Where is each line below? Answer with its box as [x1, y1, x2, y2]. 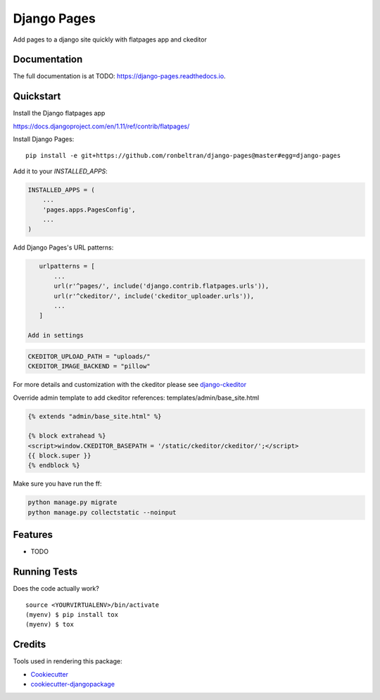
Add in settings [27, 331, 84, 340]
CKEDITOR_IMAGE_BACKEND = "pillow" [27, 362, 151, 370]
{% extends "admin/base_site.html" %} [27, 412, 162, 420]
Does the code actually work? [13, 584, 100, 593]
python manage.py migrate [27, 498, 118, 507]
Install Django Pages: [13, 135, 75, 144]
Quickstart [13, 90, 61, 102]
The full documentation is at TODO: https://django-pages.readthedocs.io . [13, 72, 226, 80]
